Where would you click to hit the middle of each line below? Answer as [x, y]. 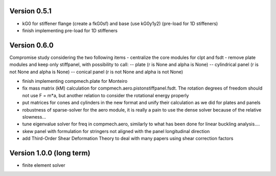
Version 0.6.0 [31, 45]
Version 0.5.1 [31, 11]
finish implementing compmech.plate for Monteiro [75, 81]
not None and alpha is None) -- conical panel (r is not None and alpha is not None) [96, 72]
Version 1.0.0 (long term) [50, 153]
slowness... [34, 117]
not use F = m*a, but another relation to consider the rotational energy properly [106, 95]
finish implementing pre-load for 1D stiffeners [70, 30]
